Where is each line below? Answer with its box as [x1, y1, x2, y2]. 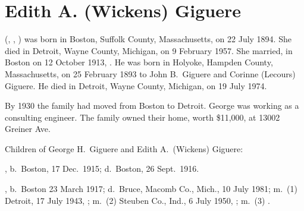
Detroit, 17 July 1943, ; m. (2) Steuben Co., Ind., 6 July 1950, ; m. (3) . [5, 194, 270, 206]
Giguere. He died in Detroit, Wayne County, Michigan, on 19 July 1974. [5, 79, 267, 92]
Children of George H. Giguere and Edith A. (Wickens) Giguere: [5, 142, 243, 155]
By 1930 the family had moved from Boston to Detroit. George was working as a [5, 99, 299, 112]
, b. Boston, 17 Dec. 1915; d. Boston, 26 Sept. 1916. [5, 162, 199, 175]
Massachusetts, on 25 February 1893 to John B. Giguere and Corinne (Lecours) [5, 67, 296, 80]
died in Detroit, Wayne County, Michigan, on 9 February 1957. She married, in [5, 44, 293, 56]
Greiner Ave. [5, 122, 51, 135]
